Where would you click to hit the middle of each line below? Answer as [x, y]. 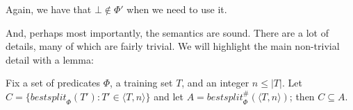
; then [302, 96]
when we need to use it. [177, 9]
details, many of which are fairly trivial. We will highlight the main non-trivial [173, 46]
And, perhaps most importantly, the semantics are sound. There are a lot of [167, 32]
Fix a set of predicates [53, 83]
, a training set [141, 83]
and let [169, 96]
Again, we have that [49, 9]
